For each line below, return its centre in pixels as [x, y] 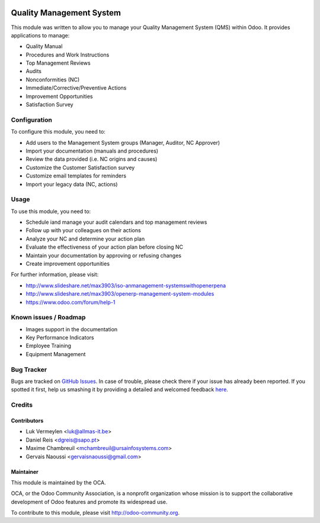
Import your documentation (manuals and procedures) [92, 151]
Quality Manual [44, 46]
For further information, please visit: [55, 275]
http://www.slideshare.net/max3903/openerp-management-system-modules [120, 294]
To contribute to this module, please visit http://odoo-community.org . [95, 513]
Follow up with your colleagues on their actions [84, 230]
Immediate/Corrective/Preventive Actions [76, 88]
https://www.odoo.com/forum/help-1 [71, 302]
